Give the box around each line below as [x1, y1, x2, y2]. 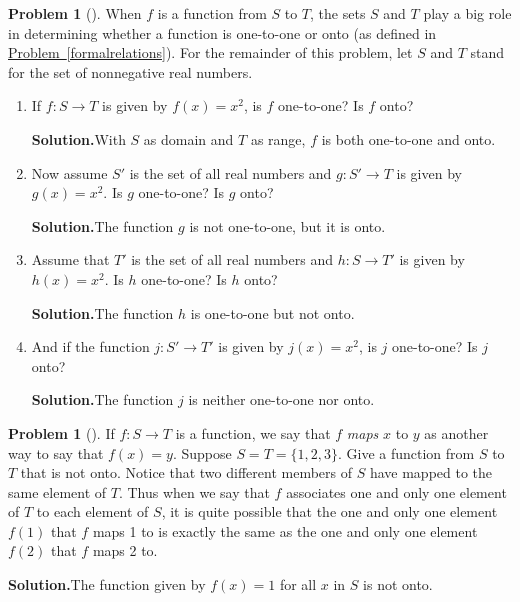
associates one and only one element [286, 481, 507, 502]
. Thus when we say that [118, 481, 270, 502]
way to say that [8, 442, 104, 463]
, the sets [310, 3, 366, 23]
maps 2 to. [92, 540, 158, 561]
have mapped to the [369, 462, 493, 483]
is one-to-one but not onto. [190, 302, 355, 323]
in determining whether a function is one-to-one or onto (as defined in [8, 22, 437, 43]
